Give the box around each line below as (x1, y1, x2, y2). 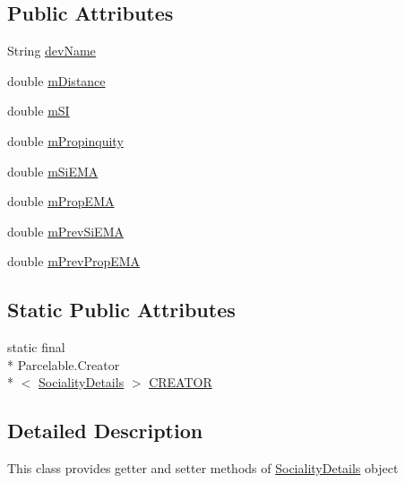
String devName (7, 41, 96, 60)
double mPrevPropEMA (7, 252, 141, 271)
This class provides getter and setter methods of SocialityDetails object (7, 459, 399, 478)
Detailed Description (7, 417, 203, 444)
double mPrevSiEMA (7, 221, 124, 240)
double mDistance (7, 71, 106, 90)
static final (7, 338, 65, 357)
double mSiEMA (7, 161, 99, 180)
